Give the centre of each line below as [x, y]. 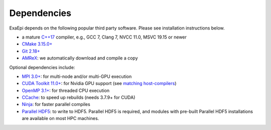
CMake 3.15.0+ [37, 44]
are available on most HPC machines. [60, 118]
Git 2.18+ [31, 51]
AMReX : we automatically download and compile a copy [80, 58]
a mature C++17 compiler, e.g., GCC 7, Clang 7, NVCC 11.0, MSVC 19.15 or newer [104, 37]
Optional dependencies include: [42, 67]
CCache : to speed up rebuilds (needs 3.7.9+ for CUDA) [79, 97]
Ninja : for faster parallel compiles [56, 104]
